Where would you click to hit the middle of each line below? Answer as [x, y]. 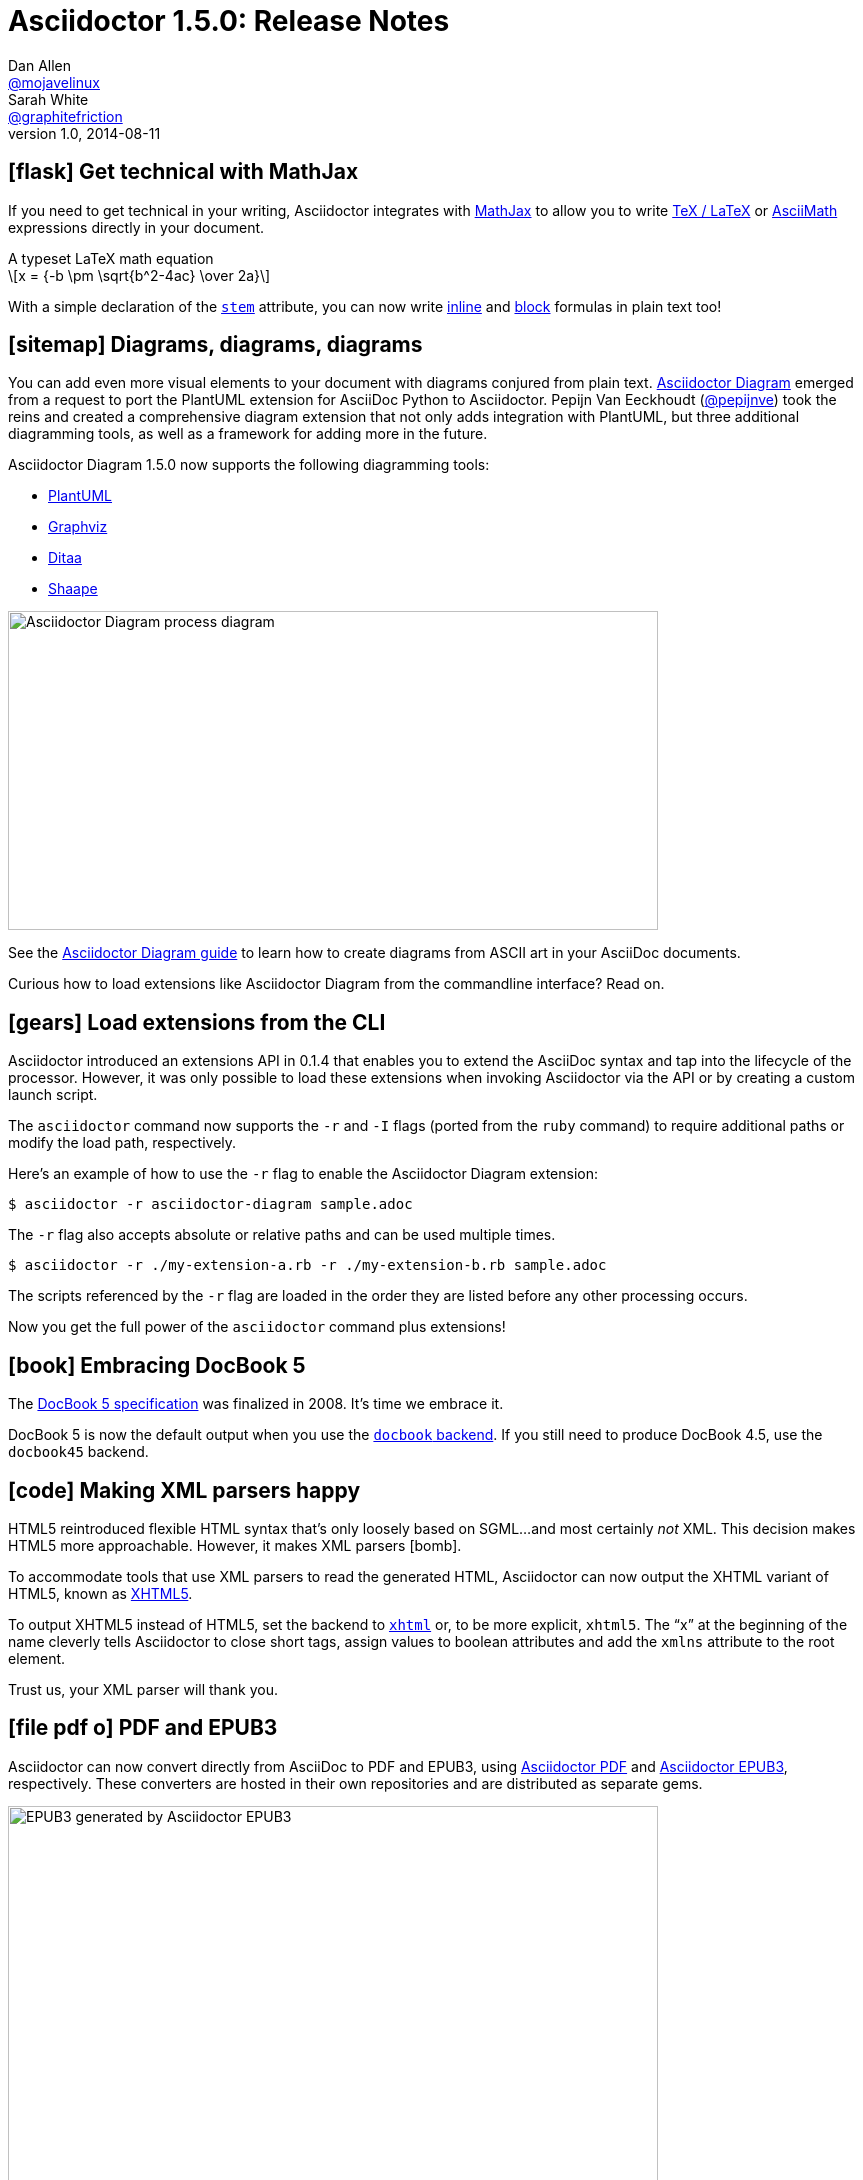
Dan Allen [40, 65]
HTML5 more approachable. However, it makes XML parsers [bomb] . [235, 1545]
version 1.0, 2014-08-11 [84, 133]
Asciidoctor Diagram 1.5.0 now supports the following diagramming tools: [249, 465]
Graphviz [78, 527]
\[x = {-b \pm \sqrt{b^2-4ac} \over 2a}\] [139, 275]
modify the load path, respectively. [122, 1143]
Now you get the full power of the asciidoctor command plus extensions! [257, 1327]
